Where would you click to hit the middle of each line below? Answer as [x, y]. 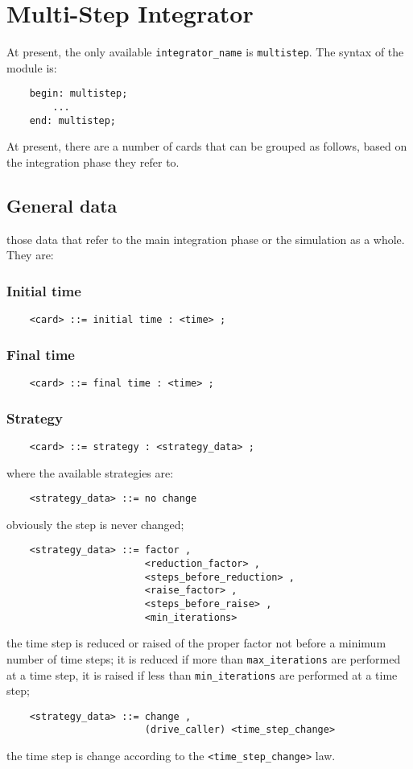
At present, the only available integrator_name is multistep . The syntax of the [205, 52]
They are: [30, 255]
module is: [32, 67]
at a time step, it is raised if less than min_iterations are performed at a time [202, 674]
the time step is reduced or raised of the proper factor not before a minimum [196, 643]
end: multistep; [73, 120]
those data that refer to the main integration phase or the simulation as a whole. [206, 239]
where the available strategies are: [90, 472]
